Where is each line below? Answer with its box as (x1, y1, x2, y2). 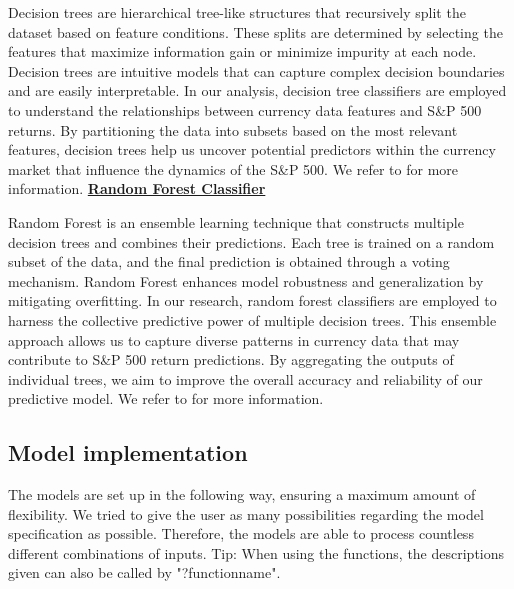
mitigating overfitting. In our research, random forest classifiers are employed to (8, 290, 497, 311)
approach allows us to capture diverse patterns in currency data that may (8, 329, 460, 350)
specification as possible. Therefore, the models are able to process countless (8, 523, 474, 544)
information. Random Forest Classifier (8, 178, 266, 199)
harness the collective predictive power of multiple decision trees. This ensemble (8, 309, 497, 330)
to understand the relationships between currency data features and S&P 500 (8, 99, 482, 120)
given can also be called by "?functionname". (8, 562, 281, 583)
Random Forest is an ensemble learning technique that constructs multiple (8, 211, 464, 232)
